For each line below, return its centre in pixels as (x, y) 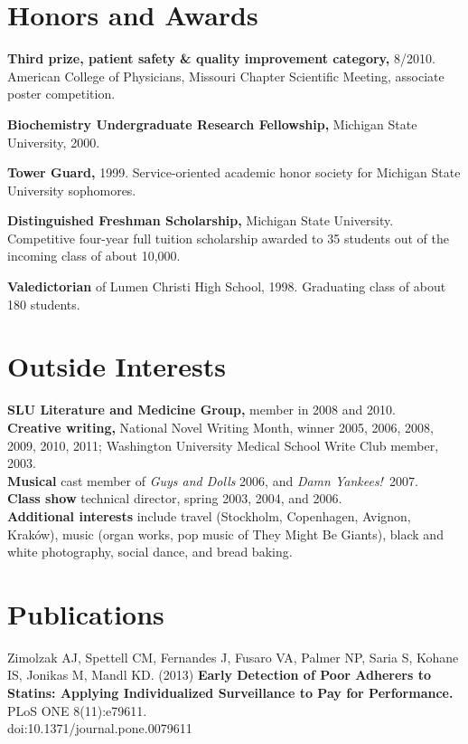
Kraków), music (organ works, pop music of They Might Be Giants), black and (225, 534)
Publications (86, 613)
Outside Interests (117, 366)
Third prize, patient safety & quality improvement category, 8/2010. (221, 58)
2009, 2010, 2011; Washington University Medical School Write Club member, (223, 445)
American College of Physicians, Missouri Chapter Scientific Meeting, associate (226, 76)
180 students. (44, 304)
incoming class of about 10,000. (94, 256)
